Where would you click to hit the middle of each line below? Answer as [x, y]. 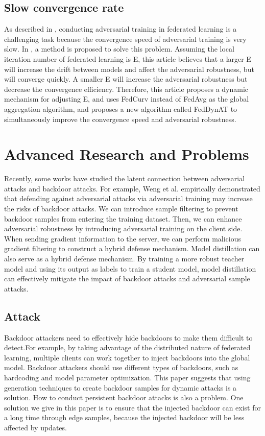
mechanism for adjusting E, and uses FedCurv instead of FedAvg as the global [127, 99]
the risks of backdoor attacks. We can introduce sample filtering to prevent [121, 209]
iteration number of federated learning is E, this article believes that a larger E [128, 58]
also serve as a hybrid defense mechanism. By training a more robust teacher [124, 259]
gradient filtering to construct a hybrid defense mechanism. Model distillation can [132, 248]
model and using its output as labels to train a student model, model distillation [130, 268]
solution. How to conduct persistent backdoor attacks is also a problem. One [124, 397]
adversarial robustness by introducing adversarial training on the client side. [123, 228]
